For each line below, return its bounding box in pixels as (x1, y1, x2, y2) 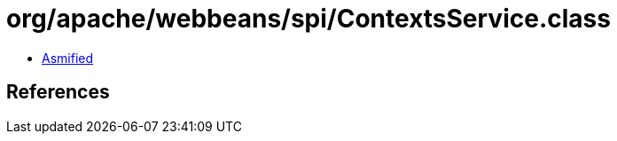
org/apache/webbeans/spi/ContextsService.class (6, 4, 611, 34)
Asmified (42, 50, 94, 66)
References (6, 81, 110, 104)
